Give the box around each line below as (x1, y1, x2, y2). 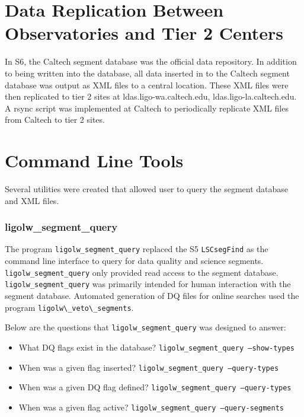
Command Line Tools (5, 148, 184, 173)
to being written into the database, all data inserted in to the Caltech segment (5, 66, 290, 79)
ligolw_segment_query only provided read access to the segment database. (5, 266, 279, 278)
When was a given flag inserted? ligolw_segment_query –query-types (18, 361, 279, 373)
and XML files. (5, 194, 59, 206)
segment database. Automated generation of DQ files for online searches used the (5, 289, 299, 301)
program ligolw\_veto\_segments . (5, 301, 134, 313)
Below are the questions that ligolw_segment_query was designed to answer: (5, 321, 286, 333)
